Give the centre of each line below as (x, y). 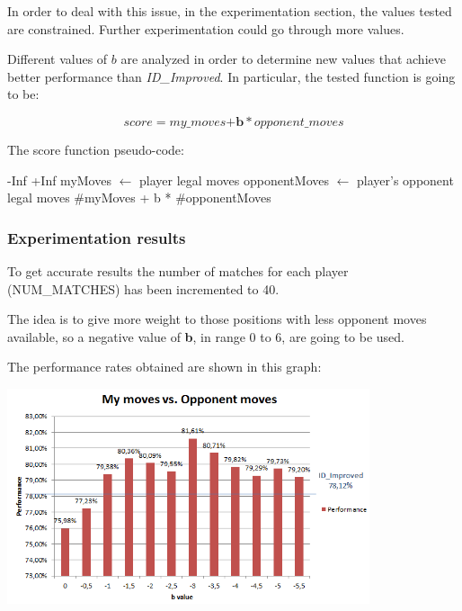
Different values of (58, 59)
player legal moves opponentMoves (234, 180)
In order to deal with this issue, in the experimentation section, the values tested (230, 11)
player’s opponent (405, 180)
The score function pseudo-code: (96, 149)
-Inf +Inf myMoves (59, 180)
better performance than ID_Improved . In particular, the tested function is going (231, 76)
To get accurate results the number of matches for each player (178, 270)
